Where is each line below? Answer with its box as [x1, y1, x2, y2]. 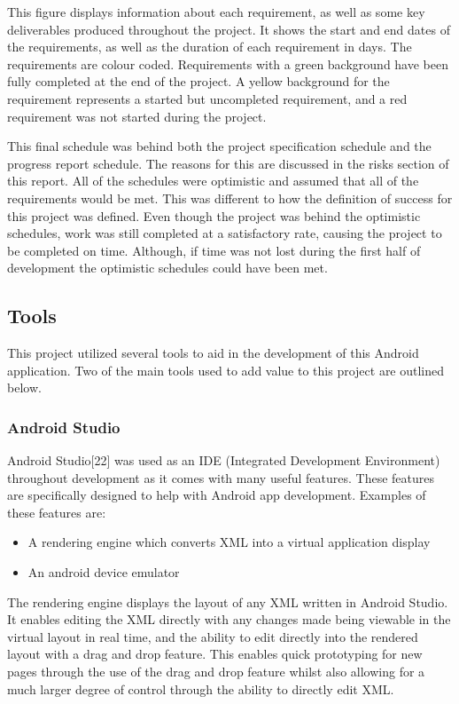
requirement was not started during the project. [7, 107, 267, 125]
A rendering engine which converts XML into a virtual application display [27, 533, 431, 551]
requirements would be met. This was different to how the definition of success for [7, 188, 453, 207]
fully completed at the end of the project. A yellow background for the [7, 72, 390, 91]
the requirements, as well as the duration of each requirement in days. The [7, 37, 412, 56]
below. [7, 378, 42, 397]
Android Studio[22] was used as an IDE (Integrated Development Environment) [7, 451, 440, 470]
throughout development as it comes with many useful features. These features [7, 468, 434, 486]
